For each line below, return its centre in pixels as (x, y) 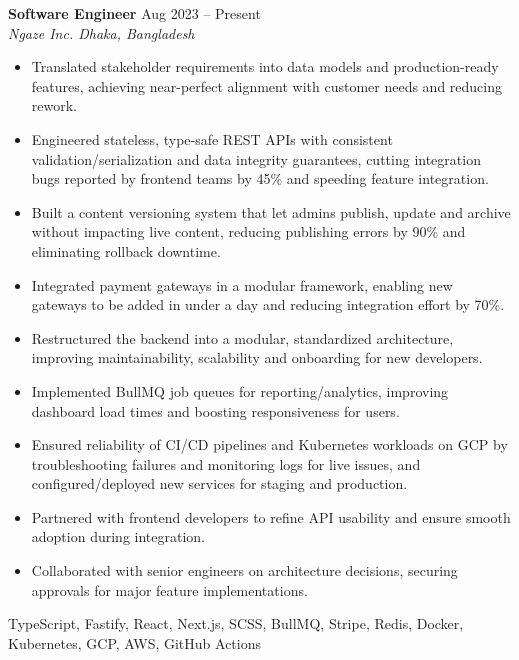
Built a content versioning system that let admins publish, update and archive (271, 211)
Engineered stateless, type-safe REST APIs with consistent (212, 138)
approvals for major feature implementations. (169, 589)
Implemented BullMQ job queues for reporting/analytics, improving (240, 390)
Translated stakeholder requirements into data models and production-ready (265, 66)
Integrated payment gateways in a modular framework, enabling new (242, 284)
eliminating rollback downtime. (126, 250)
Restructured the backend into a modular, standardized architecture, (242, 337)
